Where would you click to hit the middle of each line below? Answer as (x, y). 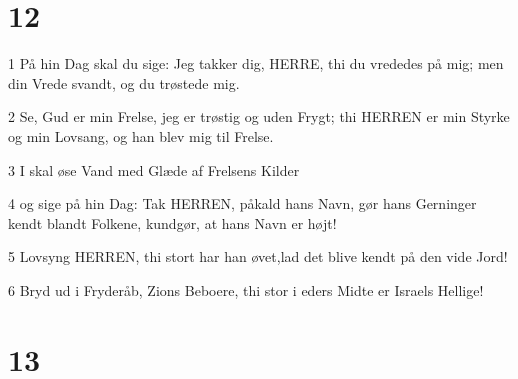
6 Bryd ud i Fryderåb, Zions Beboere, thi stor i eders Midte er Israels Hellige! (246, 289)
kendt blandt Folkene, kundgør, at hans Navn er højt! (172, 222)
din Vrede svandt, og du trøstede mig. (124, 82)
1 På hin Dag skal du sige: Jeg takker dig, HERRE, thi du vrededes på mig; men (256, 63)
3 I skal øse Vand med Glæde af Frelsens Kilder (154, 169)
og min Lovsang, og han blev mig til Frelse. (141, 135)
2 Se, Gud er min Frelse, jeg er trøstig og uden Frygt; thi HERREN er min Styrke (259, 116)
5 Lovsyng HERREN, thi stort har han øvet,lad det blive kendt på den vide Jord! (258, 256)
